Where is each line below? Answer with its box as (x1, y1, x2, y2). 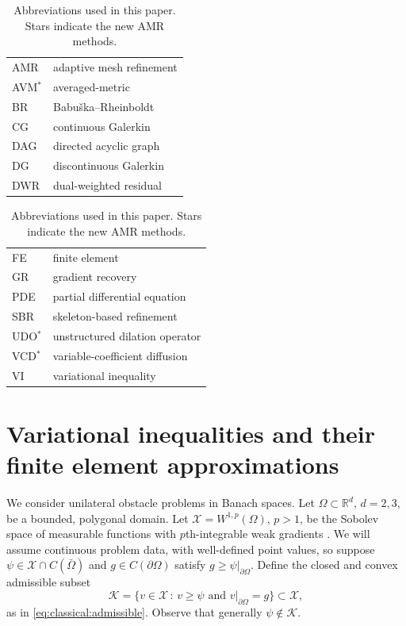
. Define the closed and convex (251, 556, 398, 573)
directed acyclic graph (52, 137, 160, 154)
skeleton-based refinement (52, 308, 178, 325)
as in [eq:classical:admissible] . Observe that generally (6, 603, 262, 620)
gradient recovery (52, 268, 137, 285)
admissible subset (6, 574, 91, 590)
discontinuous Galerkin (52, 157, 164, 174)
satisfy (174, 556, 206, 573)
